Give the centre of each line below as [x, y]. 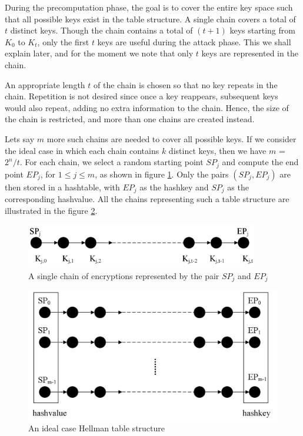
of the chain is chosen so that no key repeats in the [186, 84]
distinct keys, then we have [217, 150]
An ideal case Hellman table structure [96, 428]
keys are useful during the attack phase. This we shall [194, 41]
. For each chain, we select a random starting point [111, 162]
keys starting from [262, 30]
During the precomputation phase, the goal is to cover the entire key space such [149, 7]
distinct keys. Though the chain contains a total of [101, 30]
